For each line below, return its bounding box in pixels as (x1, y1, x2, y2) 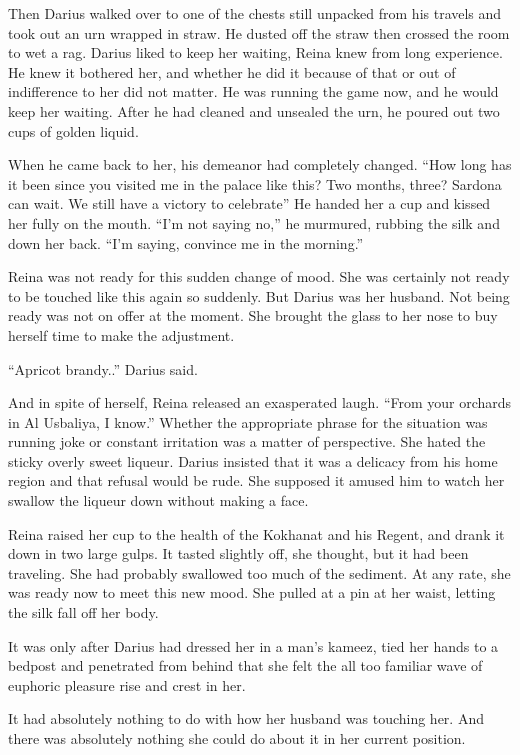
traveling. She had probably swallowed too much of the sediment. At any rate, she (8, 562, 511, 583)
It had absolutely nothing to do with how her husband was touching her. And (8, 708, 484, 729)
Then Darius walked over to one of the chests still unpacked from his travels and (8, 3, 502, 23)
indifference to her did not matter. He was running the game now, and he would (8, 81, 499, 102)
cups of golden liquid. (8, 120, 139, 141)
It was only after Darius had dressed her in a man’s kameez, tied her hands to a (8, 635, 499, 656)
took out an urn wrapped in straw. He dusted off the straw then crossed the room (8, 22, 510, 43)
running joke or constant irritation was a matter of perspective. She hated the (8, 431, 486, 452)
